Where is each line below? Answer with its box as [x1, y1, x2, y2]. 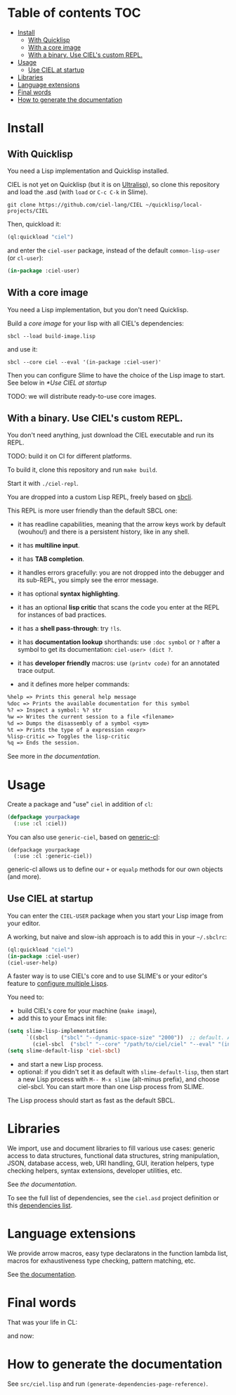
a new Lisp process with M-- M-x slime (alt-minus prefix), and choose [17, 1074, 220, 1084]
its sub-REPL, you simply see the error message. [17, 576, 159, 584]
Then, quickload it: [7, 219, 61, 228]
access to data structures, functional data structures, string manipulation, [7, 1151, 220, 1159]
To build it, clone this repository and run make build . [7, 465, 158, 474]
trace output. [17, 667, 55, 675]
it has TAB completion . [17, 555, 85, 563]
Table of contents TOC [7, 5, 142, 21]
